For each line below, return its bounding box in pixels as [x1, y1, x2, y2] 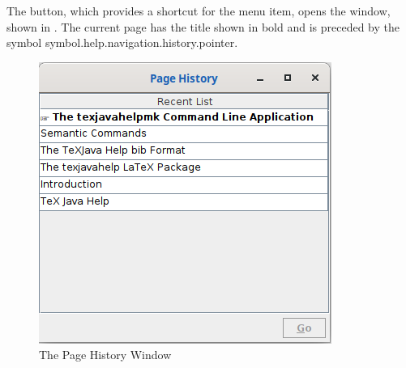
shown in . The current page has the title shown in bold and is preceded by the [6, 18, 400, 35]
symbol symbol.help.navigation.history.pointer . [6, 34, 238, 51]
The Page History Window [39, 346, 172, 363]
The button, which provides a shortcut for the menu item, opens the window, [6, 2, 391, 19]
